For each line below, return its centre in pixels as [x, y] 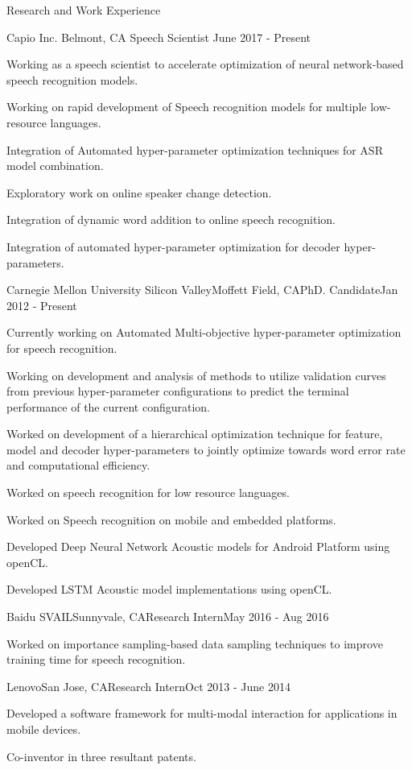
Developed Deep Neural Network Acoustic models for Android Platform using [198, 546]
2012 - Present [42, 305]
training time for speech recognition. [96, 659]
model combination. [55, 166]
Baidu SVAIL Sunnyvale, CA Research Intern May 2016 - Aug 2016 [168, 617]
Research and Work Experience [84, 10]
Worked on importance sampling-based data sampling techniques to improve [195, 643]
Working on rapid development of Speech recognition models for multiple [187, 107]
